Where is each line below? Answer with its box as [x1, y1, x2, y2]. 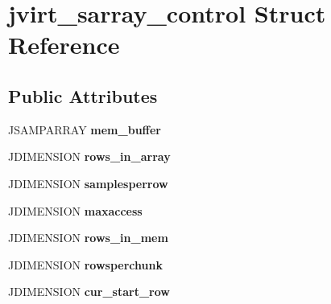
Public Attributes [8, 83, 158, 108]
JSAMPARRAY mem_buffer [8, 121, 161, 138]
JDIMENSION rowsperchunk [8, 256, 163, 273]
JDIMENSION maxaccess [8, 202, 143, 219]
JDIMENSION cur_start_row [8, 283, 170, 300]
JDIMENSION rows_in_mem [8, 229, 168, 246]
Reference [8, 28, 120, 61]
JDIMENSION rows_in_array [8, 148, 171, 165]
